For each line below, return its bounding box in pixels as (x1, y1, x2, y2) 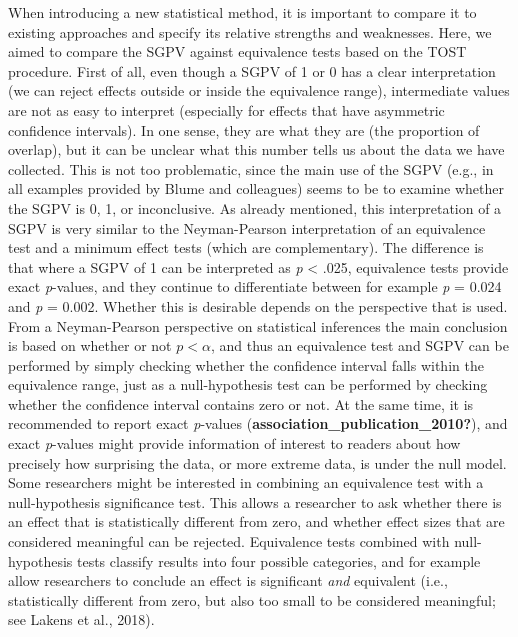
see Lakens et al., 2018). (8, 609, 155, 630)
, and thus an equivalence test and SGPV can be (210, 335, 509, 356)
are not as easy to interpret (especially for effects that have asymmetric (8, 99, 445, 120)
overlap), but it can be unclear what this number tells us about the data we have (8, 139, 505, 160)
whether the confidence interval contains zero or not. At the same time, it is (8, 393, 474, 414)
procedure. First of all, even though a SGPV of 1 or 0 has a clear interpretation (8, 60, 496, 81)
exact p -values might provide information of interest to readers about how (8, 433, 461, 454)
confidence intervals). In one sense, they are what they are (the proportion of (8, 119, 480, 140)
